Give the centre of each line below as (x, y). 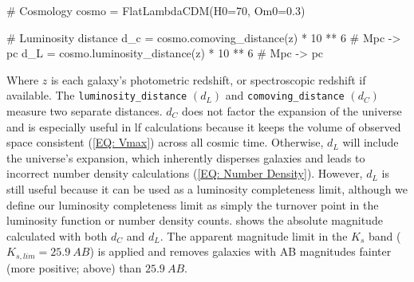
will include (371, 142)
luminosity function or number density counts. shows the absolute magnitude (195, 220)
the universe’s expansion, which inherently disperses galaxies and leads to (186, 157)
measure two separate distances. (85, 111)
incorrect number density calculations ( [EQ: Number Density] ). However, (185, 173)
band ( (384, 235)
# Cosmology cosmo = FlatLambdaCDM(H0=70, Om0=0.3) (156, 10)
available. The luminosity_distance (97, 95)
